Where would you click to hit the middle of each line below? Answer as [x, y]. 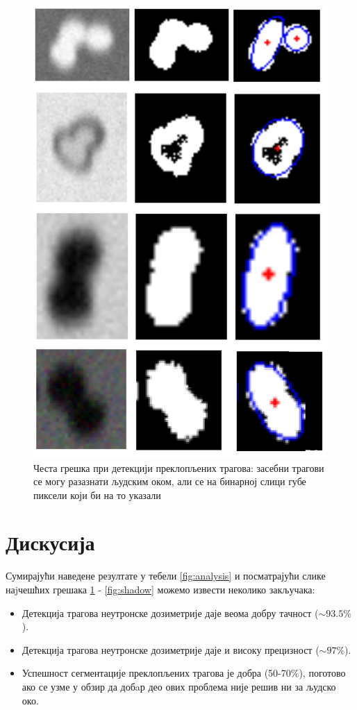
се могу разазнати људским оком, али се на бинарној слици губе [170, 481]
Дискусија [50, 542]
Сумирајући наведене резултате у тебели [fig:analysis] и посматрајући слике [166, 576]
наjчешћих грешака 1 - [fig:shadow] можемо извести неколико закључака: [160, 589]
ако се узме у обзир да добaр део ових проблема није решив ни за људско [179, 686]
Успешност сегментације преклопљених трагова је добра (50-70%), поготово [184, 673]
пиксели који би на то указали [97, 495]
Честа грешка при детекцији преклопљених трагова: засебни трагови [179, 467]
